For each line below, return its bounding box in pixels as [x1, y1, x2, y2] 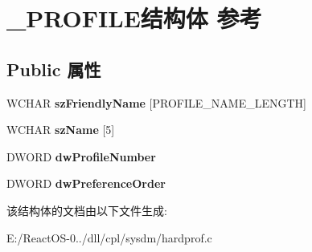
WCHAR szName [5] [6, 121, 115, 138]
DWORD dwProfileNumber [6, 148, 156, 165]
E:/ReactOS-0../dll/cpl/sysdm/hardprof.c [6, 229, 212, 246]
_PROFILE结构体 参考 [6, 2, 262, 35]
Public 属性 [6, 56, 101, 81]
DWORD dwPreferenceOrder [6, 175, 166, 192]
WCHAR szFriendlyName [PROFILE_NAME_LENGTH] [6, 94, 306, 111]
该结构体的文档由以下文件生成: [6, 201, 167, 218]
